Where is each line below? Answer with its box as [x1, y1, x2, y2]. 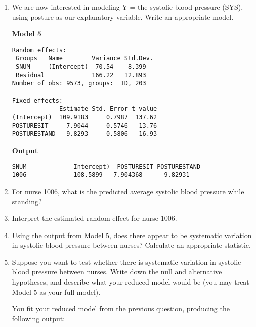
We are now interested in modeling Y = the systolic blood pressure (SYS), [12, 2, 243, 12]
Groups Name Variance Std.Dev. [15, 55, 154, 62]
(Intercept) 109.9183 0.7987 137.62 [12, 114, 157, 121]
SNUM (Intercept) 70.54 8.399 [15, 63, 146, 71]
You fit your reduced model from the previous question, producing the [12, 303, 230, 314]
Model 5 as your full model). [12, 286, 101, 297]
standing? [12, 196, 42, 206]
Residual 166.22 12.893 [15, 71, 146, 79]
